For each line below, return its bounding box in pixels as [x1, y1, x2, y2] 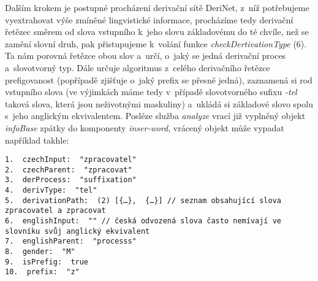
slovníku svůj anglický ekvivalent [5, 226, 150, 236]
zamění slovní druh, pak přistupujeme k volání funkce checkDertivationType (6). [5, 37, 307, 50]
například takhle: [5, 133, 69, 146]
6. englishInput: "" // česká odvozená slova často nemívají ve [5, 217, 282, 226]
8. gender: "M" [5, 247, 75, 256]
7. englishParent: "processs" [5, 237, 137, 246]
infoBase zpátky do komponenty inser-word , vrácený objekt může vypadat [5, 121, 284, 134]
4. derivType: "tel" [5, 186, 97, 195]
